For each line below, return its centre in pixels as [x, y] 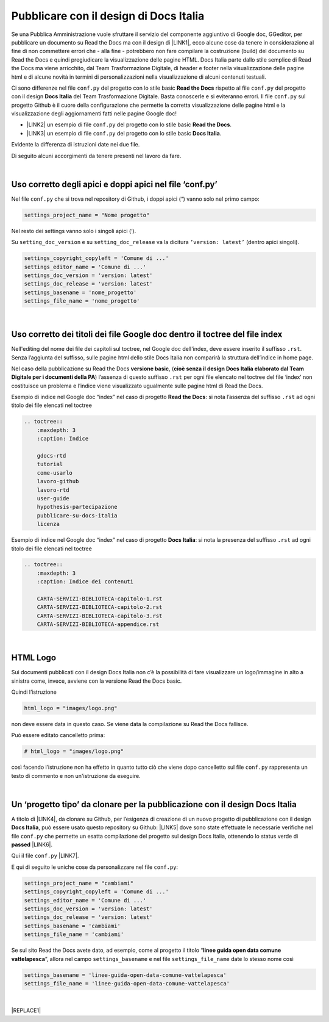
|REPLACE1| [26, 1010]
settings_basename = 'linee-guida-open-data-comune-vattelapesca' [125, 975]
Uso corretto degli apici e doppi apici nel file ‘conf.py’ [114, 184]
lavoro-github [58, 481]
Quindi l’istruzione [34, 692]
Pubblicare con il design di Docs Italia [108, 16]
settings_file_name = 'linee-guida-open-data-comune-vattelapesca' [127, 983]
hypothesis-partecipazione [77, 507]
